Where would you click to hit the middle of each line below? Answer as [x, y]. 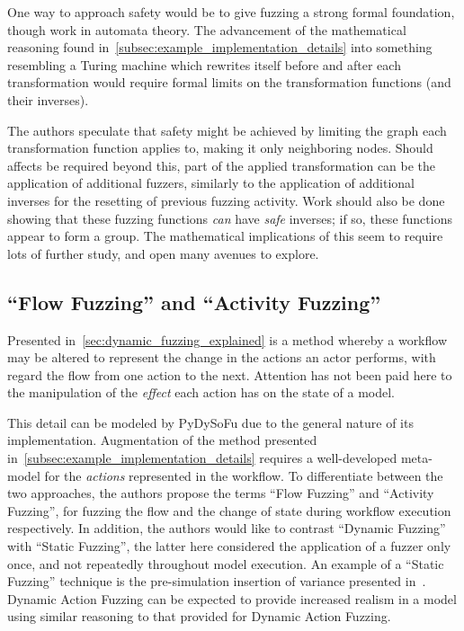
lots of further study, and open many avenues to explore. [163, 253]
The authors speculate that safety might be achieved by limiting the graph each [227, 130]
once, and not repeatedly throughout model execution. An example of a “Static [226, 563]
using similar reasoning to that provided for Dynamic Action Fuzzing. [199, 616]
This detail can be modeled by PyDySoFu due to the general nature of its [210, 422]
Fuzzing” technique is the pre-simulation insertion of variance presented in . [217, 581]
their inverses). [48, 99]
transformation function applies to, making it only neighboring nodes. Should [220, 148]
